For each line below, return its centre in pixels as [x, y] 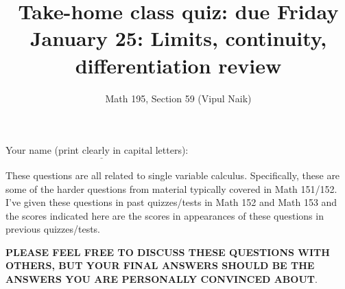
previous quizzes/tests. [53, 229]
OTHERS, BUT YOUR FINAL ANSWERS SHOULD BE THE [160, 265]
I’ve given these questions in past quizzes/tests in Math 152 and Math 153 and [171, 202]
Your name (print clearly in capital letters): [97, 150]
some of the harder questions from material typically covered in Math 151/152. [171, 188]
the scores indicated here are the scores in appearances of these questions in [165, 215]
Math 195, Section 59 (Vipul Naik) [178, 98]
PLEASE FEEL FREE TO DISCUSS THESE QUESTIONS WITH [168, 252]
